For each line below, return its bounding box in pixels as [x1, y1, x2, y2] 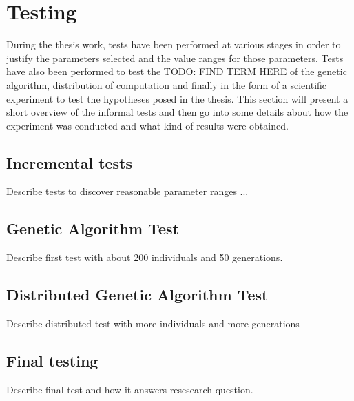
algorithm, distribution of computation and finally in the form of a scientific [6, 77, 327, 92]
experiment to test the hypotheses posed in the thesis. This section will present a [6, 91, 348, 105]
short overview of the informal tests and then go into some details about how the [6, 105, 348, 119]
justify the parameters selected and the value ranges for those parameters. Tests [6, 50, 344, 65]
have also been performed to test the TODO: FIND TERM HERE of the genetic [6, 64, 347, 79]
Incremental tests [6, 152, 133, 173]
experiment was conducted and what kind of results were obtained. [6, 118, 289, 132]
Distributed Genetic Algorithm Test [6, 284, 269, 305]
